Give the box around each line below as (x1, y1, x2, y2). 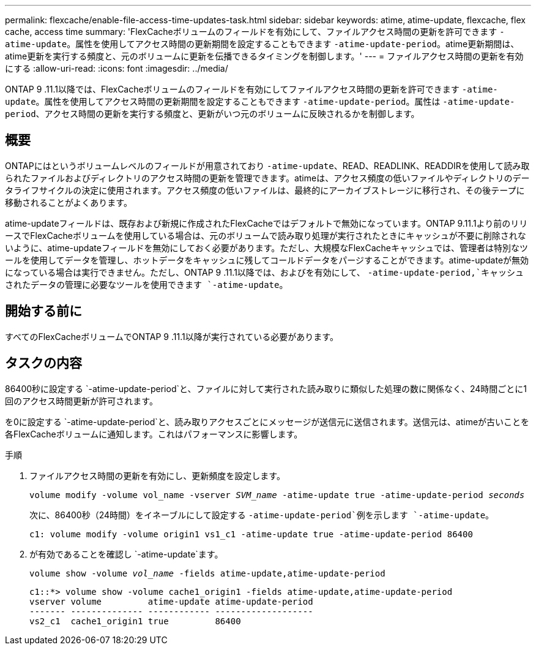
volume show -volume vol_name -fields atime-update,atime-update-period (29, 568, 385, 578)
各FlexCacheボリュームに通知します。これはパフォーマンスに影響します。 (5, 428, 303, 439)
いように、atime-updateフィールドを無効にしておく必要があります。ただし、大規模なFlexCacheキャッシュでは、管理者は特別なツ (5, 242, 529, 253)
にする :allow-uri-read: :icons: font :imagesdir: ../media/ (5, 63, 228, 74)
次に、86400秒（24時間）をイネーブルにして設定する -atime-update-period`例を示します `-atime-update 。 (29, 509, 494, 520)
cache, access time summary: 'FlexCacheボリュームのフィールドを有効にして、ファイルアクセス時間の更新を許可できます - (5, 26, 505, 37)
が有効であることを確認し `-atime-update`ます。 (29, 548, 223, 559)
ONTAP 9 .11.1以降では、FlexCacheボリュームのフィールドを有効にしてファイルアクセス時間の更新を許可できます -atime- (5, 84, 498, 94)
